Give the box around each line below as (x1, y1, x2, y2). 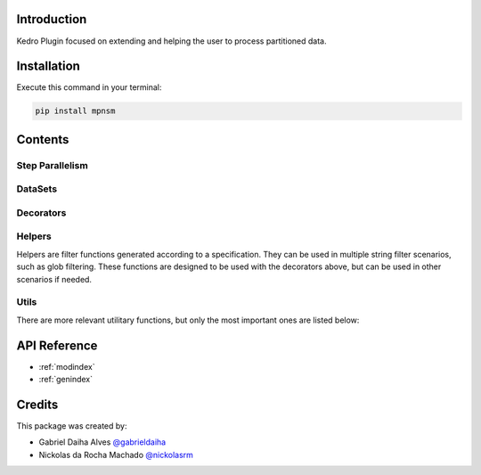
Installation (16, 59, 80, 74)
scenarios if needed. (16, 274, 93, 284)
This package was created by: (16, 420, 127, 431)
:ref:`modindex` (38, 361, 95, 372)
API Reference (16, 338, 98, 353)
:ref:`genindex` (38, 374, 94, 385)
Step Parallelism (16, 159, 88, 171)
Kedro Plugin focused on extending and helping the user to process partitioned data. (16, 36, 327, 46)
